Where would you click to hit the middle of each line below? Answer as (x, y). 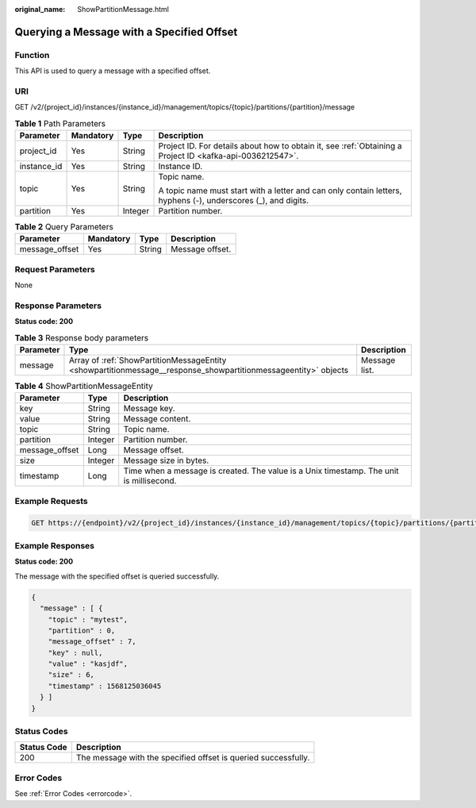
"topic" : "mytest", (88, 619)
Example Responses (55, 545)
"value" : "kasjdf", (88, 664)
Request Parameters (55, 269)
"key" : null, (75, 652)
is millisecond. (150, 481)
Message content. (157, 419)
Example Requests (51, 501)
